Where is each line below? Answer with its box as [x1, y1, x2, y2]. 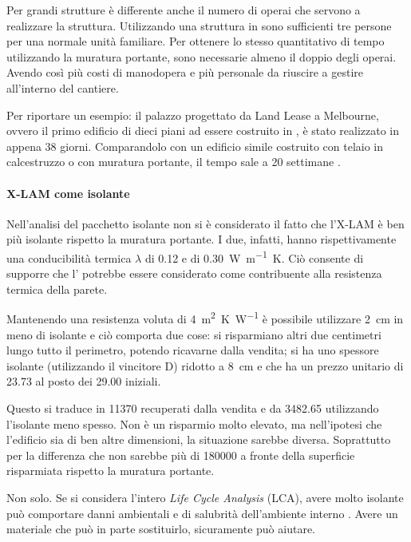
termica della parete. [6, 280, 108, 297]
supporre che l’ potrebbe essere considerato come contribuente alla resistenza [6, 265, 382, 282]
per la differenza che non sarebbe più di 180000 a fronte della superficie [6, 446, 355, 463]
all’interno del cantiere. [6, 79, 119, 96]
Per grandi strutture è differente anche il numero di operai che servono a [6, 2, 361, 18]
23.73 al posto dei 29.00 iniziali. [6, 373, 161, 390]
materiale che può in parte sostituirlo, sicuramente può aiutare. [6, 520, 315, 537]
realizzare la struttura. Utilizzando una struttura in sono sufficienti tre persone [6, 17, 392, 34]
